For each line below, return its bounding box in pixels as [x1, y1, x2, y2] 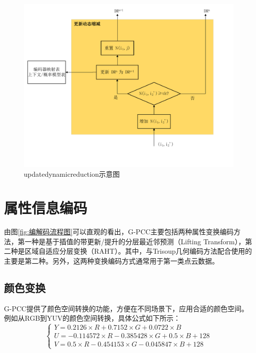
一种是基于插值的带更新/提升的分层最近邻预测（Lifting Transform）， [24, 236, 245, 246]
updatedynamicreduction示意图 [24, 168, 120, 179]
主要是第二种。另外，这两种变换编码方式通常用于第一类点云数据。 [4, 256, 219, 266]
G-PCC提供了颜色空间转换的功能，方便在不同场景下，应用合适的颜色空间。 [4, 303, 249, 313]
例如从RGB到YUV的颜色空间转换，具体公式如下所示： [4, 313, 181, 323]
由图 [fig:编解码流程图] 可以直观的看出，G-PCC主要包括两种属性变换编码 [4, 226, 234, 237]
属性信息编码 [4, 198, 88, 218]
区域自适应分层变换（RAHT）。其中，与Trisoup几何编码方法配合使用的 [24, 246, 252, 256]
